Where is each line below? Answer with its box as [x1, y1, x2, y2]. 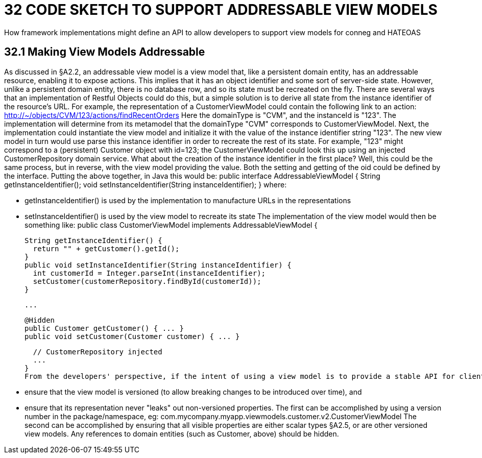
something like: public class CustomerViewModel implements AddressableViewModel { [25, 220, 318, 229]
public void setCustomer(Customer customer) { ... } [25, 332, 240, 341]
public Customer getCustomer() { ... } [25, 324, 184, 332]
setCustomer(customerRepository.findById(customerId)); [33, 277, 261, 285]
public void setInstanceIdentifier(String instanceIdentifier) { [25, 260, 292, 269]
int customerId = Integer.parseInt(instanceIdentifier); [33, 269, 266, 277]
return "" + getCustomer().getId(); [33, 244, 180, 253]
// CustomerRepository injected [33, 347, 162, 356]
